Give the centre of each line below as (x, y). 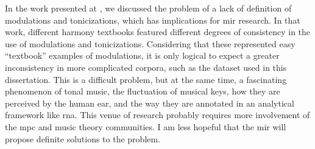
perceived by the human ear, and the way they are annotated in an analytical (150, 103)
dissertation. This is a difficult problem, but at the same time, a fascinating (146, 79)
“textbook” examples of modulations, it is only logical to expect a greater (142, 55)
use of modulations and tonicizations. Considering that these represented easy (150, 43)
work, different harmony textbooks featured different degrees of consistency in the (158, 32)
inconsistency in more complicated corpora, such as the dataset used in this (146, 67)
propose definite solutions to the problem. (83, 138)
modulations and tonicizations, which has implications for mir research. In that (153, 20)
